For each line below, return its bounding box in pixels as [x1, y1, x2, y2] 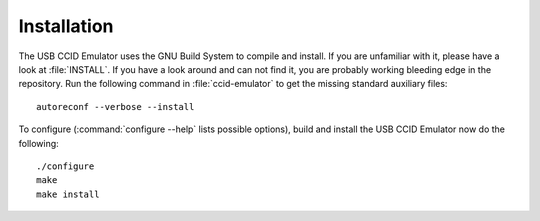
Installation [18, 15, 114, 37]
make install [36, 188, 100, 200]
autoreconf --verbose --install [36, 101, 195, 112]
